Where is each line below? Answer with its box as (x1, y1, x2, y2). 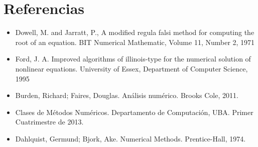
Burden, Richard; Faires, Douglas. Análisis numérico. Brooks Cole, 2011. (15, 90, 238, 100)
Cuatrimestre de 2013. (15, 116, 84, 127)
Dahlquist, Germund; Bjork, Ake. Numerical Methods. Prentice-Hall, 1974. (15, 133, 246, 143)
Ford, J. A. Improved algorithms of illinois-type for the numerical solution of (15, 53, 251, 64)
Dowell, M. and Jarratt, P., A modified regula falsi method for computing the (15, 27, 254, 37)
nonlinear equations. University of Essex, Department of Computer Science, (15, 63, 248, 73)
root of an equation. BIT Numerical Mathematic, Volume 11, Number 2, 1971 (15, 36, 255, 47)
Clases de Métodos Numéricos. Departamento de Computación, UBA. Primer (15, 106, 253, 117)
